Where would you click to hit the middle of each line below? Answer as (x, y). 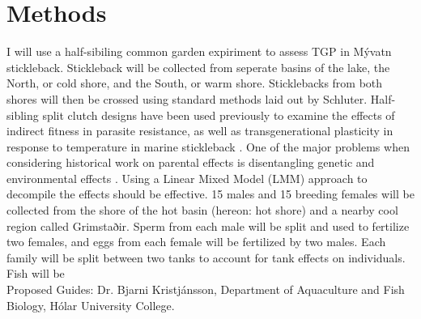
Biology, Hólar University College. (91, 305)
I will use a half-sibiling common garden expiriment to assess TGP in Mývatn (199, 51)
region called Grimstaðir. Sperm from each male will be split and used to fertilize (208, 225)
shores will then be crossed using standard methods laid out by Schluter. (187, 98)
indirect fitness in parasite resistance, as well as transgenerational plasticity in (200, 131)
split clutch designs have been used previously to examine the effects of (219, 115)
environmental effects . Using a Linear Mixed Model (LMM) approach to (187, 178)
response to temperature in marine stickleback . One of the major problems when (208, 146)
